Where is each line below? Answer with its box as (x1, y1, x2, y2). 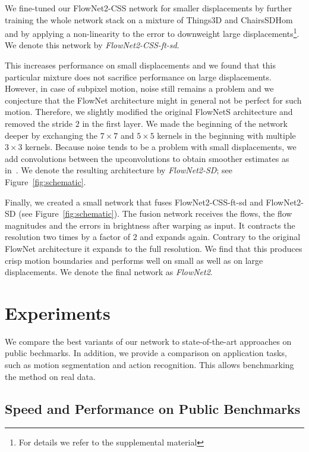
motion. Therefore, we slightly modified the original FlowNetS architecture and (5, 105, 293, 118)
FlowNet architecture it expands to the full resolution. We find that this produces (5, 242, 302, 254)
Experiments (5, 300, 111, 325)
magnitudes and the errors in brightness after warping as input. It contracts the (5, 219, 295, 231)
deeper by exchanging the (5, 129, 97, 141)
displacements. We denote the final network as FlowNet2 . (5, 266, 213, 278)
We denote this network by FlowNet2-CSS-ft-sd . (5, 39, 179, 51)
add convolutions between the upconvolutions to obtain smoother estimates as (5, 152, 289, 164)
